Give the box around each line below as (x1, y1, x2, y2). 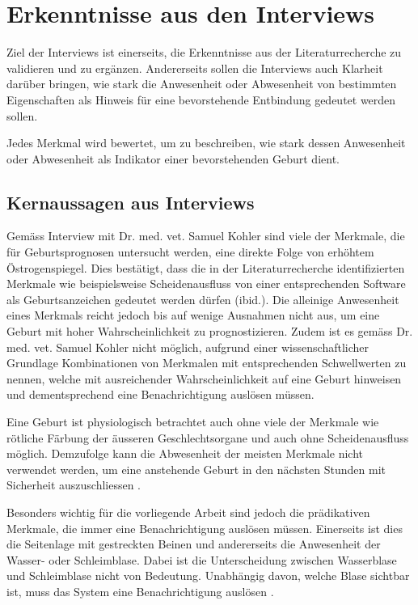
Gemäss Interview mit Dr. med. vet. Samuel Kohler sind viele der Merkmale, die (6, 227, 405, 244)
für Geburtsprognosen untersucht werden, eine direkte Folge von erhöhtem (6, 243, 374, 260)
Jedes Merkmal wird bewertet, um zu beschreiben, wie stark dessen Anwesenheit (6, 134, 406, 151)
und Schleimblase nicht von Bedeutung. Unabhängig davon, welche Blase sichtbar (6, 567, 410, 584)
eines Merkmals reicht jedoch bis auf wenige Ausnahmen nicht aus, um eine (6, 307, 380, 324)
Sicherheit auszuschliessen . (6, 476, 141, 493)
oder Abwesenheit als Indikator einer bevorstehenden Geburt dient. (6, 150, 340, 167)
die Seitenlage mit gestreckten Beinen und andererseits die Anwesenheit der (6, 535, 381, 552)
